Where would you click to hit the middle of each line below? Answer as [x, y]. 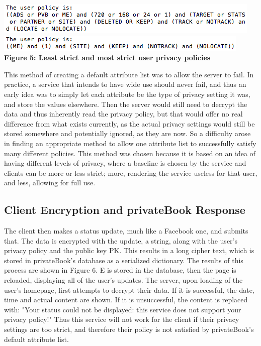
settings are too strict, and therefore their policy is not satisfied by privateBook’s [129, 329]
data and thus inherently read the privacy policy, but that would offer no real [123, 114]
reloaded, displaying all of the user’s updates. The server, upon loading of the [123, 280]
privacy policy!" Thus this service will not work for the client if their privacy [122, 319]
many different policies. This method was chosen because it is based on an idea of [130, 153]
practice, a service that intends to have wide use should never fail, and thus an [125, 84]
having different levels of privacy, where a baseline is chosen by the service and [125, 163]
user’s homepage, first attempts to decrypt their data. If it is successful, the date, [129, 290]
